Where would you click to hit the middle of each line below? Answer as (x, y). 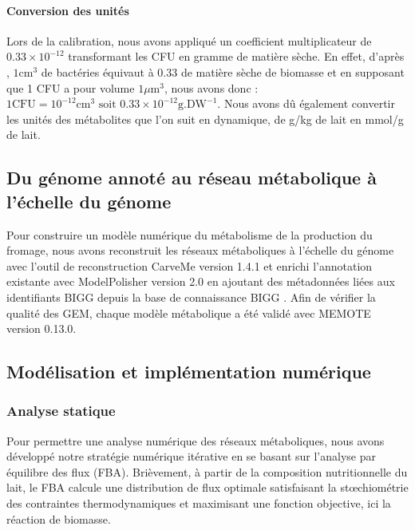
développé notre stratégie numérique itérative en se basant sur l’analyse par (191, 456)
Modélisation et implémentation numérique (189, 372)
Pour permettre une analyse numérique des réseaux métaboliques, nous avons (196, 440)
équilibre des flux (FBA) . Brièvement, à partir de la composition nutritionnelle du (207, 471)
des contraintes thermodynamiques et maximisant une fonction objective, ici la (199, 503)
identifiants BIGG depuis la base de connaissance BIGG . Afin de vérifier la (191, 297)
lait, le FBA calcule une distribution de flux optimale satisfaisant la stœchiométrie (207, 487)
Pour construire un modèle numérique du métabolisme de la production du (190, 234)
